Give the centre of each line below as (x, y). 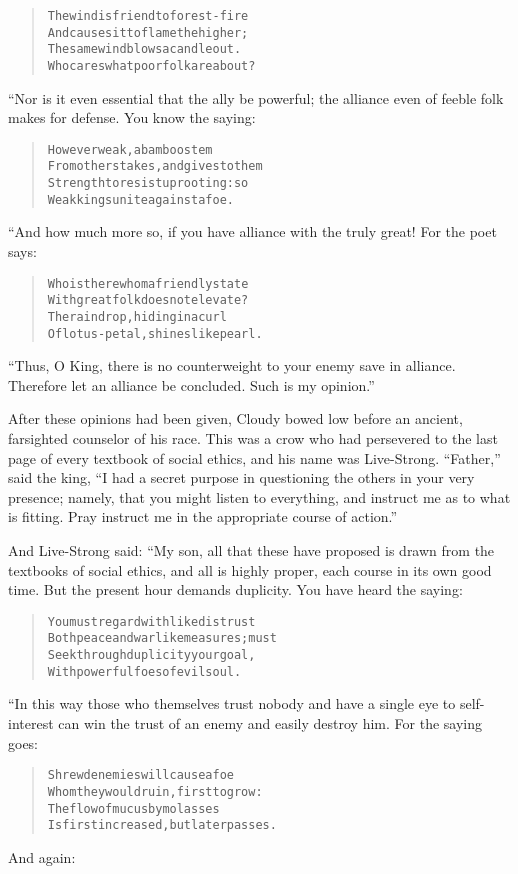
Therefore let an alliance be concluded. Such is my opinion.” (191, 384)
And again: (42, 856)
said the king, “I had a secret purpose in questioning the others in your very (241, 477)
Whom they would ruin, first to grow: (155, 791)
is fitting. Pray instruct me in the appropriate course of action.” (203, 516)
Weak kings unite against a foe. (140, 199)
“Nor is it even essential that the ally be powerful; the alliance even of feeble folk (256, 97)
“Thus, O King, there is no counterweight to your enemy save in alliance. (232, 365)
